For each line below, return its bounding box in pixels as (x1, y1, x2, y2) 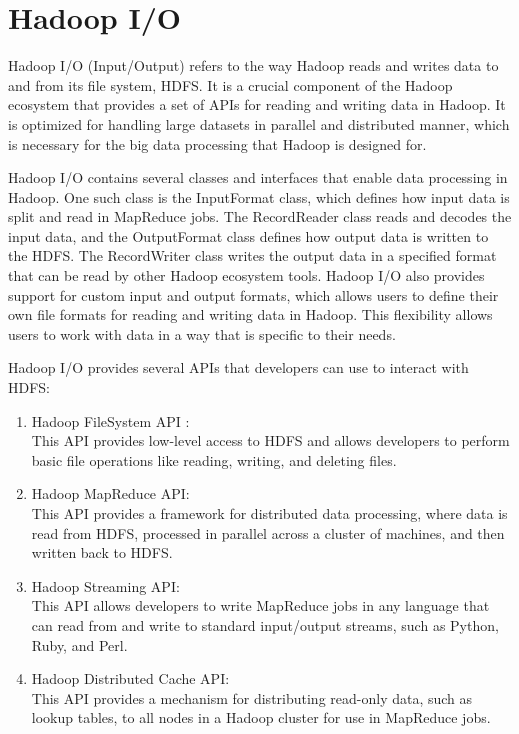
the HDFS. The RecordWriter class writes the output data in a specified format (8, 245, 497, 266)
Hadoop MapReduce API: (31, 483, 190, 504)
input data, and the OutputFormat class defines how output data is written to (8, 225, 489, 246)
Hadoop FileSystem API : (31, 410, 190, 431)
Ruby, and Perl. (31, 634, 128, 655)
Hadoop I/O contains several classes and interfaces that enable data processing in (8, 167, 508, 188)
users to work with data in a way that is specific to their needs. (8, 323, 396, 344)
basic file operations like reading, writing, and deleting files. (31, 449, 397, 470)
